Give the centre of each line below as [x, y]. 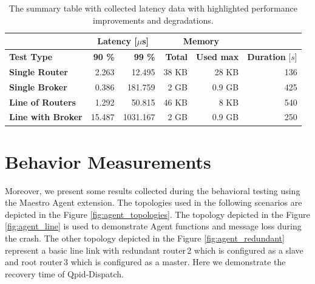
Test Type [31, 57]
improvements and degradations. [153, 20]
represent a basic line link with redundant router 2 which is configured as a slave [154, 250]
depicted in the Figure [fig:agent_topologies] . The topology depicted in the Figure [157, 214]
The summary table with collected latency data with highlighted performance [153, 8]
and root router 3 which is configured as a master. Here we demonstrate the [145, 262]
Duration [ [269, 57]
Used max [218, 57]
